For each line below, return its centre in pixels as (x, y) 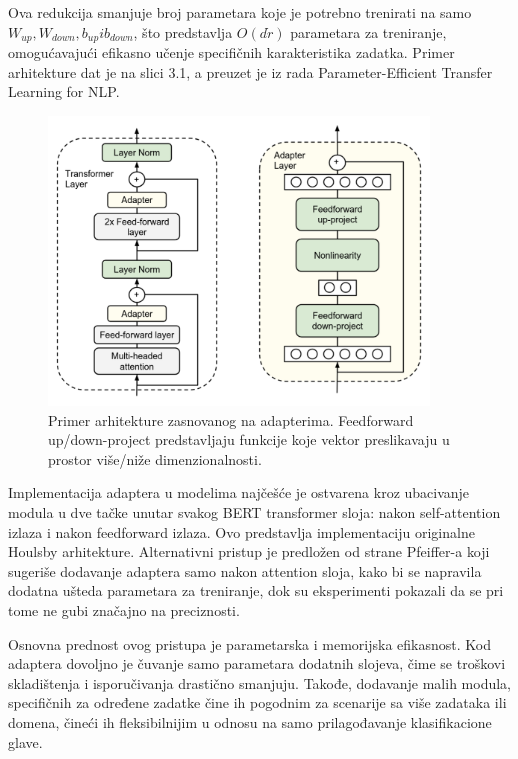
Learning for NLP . (64, 91)
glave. (25, 741)
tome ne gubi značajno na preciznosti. (124, 610)
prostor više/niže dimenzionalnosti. (155, 458)
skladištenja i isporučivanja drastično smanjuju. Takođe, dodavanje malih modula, (259, 682)
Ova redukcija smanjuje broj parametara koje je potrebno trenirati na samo (240, 12)
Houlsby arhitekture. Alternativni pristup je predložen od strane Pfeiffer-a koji (249, 551)
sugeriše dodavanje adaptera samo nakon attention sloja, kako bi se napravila (245, 570)
